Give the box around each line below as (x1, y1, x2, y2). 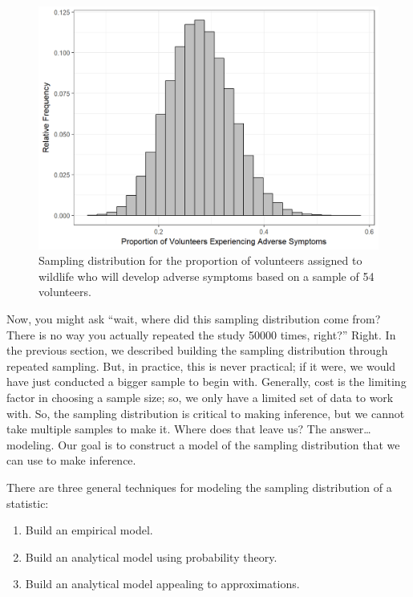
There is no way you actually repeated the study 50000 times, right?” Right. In (6, 326, 396, 343)
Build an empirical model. (25, 522, 153, 538)
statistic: (6, 494, 49, 511)
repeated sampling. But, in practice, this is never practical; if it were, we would (6, 357, 396, 374)
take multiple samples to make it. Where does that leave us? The (6, 420, 326, 437)
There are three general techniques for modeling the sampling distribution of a (6, 478, 392, 495)
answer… (330, 420, 371, 437)
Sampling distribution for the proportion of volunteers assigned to (38, 252, 362, 269)
